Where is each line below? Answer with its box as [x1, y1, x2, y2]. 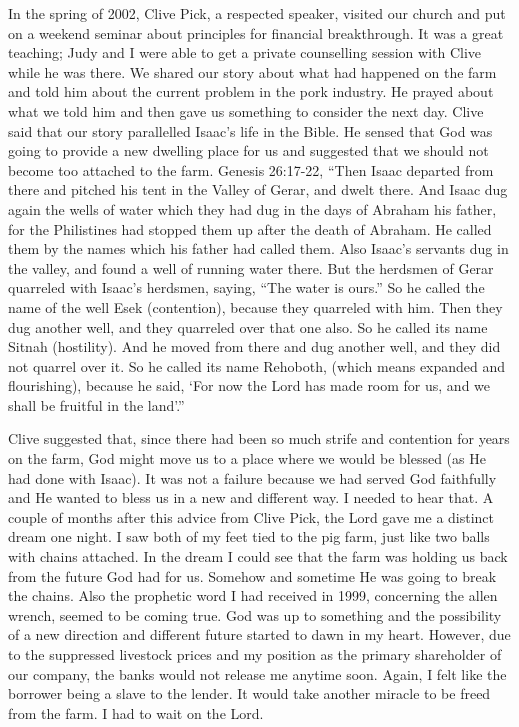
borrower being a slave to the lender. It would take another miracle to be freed [8, 683, 491, 704]
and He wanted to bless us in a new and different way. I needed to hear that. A [8, 487, 494, 508]
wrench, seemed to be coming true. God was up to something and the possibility [8, 604, 502, 625]
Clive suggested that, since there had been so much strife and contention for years [8, 428, 510, 449]
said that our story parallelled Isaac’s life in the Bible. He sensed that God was [8, 120, 493, 141]
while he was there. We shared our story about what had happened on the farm [8, 61, 497, 82]
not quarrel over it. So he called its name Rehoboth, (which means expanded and [8, 355, 506, 376]
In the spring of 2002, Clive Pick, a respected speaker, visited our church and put [8, 3, 506, 23]
